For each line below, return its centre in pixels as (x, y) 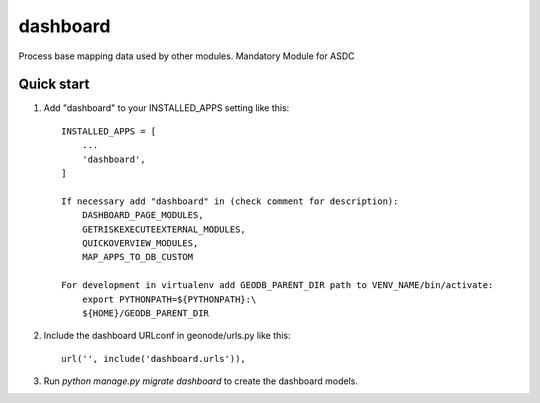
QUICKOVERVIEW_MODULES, (140, 243)
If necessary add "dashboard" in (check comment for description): (230, 201)
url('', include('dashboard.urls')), (154, 358)
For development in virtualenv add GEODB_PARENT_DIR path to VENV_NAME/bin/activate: (277, 285)
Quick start (54, 84)
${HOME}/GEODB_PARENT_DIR (145, 313)
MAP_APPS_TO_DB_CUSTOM (137, 257)
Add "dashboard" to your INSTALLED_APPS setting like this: (166, 108)
